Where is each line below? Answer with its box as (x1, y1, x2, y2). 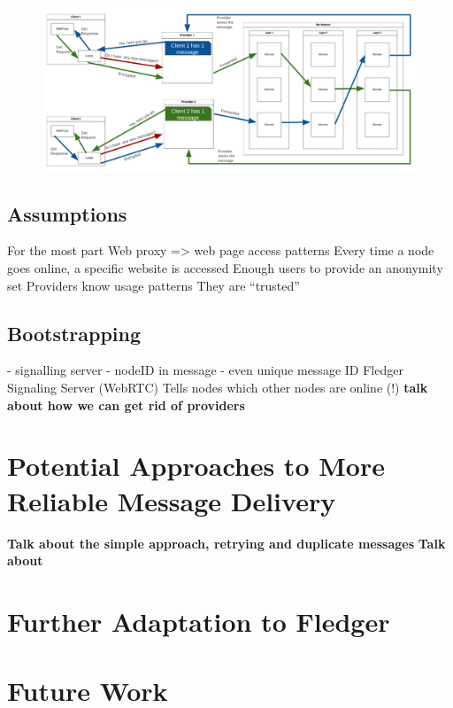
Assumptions (7, 199, 127, 227)
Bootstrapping (7, 319, 142, 346)
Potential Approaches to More (7, 447, 385, 484)
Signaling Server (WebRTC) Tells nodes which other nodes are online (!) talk (7, 378, 428, 397)
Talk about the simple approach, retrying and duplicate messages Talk (7, 533, 446, 552)
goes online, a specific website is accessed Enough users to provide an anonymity (7, 259, 443, 277)
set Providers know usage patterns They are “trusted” (7, 276, 300, 294)
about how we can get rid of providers (7, 395, 245, 414)
